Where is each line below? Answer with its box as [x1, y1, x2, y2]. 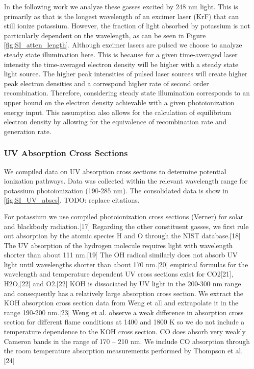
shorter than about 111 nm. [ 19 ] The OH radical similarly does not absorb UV [4, 250, 238, 260]
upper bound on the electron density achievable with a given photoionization [4, 97, 234, 107]
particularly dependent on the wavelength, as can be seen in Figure [4, 30, 206, 40]
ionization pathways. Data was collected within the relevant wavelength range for [4, 176, 248, 186]
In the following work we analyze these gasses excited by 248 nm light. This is [4, 1, 238, 11]
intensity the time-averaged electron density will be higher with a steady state [4, 59, 238, 69]
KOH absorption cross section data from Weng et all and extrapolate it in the [4, 298, 239, 308]
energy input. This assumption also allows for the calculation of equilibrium [4, 107, 231, 117]
